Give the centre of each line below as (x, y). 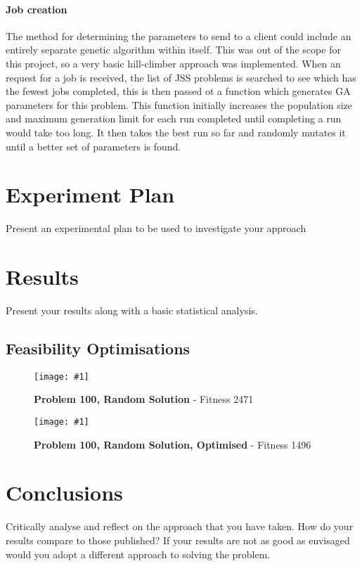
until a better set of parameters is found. (93, 146)
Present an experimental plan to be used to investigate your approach (156, 228)
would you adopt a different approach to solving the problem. (138, 554)
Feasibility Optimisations (98, 348)
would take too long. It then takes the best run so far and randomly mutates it (176, 132)
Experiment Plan (90, 194)
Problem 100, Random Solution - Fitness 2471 (144, 399)
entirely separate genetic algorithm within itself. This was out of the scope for (173, 50)
